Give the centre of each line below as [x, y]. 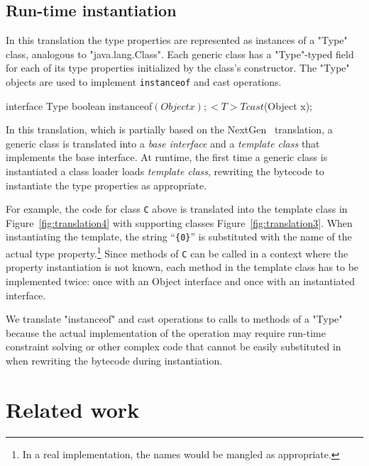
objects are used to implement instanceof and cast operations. [144, 81]
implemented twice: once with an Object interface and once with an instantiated [181, 281]
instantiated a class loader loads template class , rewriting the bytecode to [165, 171]
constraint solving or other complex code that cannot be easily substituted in [174, 346]
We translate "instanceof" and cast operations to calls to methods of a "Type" [174, 319]
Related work [73, 409]
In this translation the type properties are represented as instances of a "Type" [177, 40]
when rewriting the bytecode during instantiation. [114, 360]
